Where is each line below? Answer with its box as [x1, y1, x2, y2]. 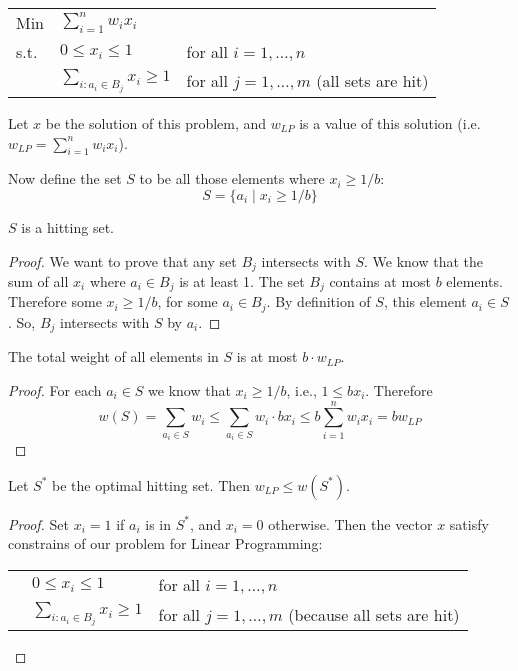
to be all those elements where [139, 168, 325, 189]
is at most [236, 346, 298, 367]
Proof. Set [8, 513, 69, 534]
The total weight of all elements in [8, 346, 219, 367]
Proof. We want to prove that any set [8, 250, 237, 271]
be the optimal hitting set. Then [52, 474, 251, 495]
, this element [383, 291, 467, 312]
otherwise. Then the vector [268, 513, 433, 534]
